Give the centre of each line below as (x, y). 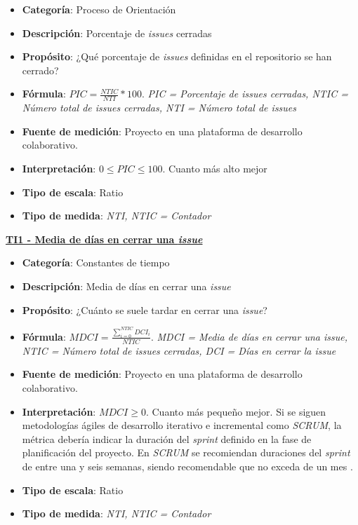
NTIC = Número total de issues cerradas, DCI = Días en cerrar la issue (179, 350)
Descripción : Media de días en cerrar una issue (126, 286)
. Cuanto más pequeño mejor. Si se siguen (236, 411)
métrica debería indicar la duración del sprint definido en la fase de (167, 438)
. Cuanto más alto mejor (215, 168)
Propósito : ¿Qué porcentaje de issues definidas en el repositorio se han (177, 56)
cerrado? (40, 70)
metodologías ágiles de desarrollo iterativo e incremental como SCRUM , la (182, 425)
